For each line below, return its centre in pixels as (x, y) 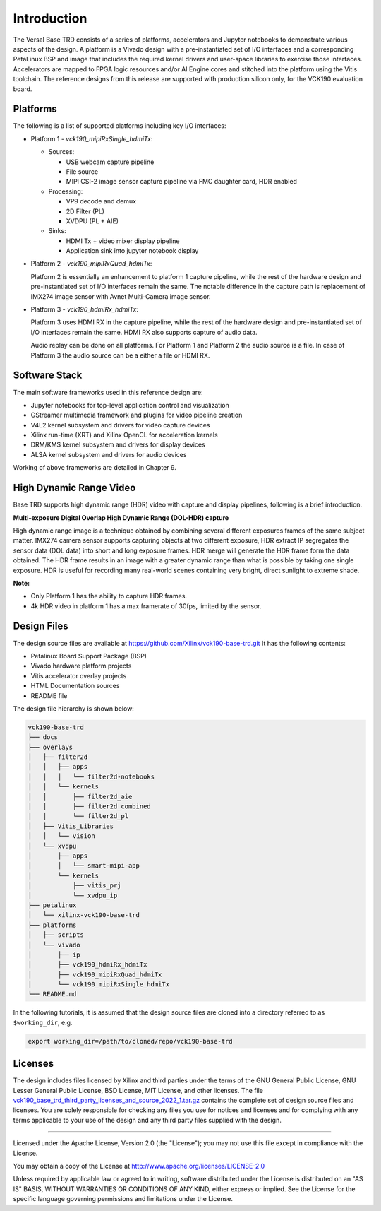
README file (49, 695)
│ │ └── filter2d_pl (78, 816)
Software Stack (48, 376)
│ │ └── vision (61, 836)
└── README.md (52, 994)
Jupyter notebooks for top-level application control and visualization (130, 405)
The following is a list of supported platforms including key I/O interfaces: (120, 126)
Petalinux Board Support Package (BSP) (89, 656)
